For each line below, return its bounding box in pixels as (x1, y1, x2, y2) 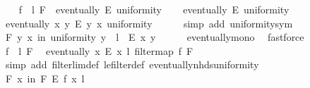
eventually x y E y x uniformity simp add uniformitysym (5, 15, 293, 30)
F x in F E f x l (5, 70, 85, 85)
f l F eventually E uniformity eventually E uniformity (18, 2, 290, 16)
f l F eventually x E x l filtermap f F (5, 43, 193, 58)
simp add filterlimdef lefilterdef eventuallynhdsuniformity (5, 57, 259, 72)
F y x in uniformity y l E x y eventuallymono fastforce (5, 30, 304, 44)
